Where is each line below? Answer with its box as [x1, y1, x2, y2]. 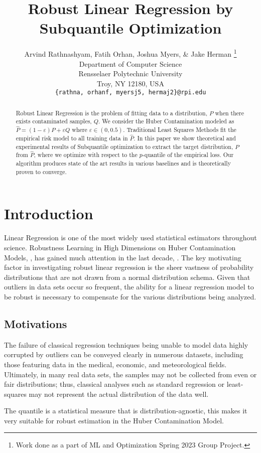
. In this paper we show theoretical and [134, 134, 236, 142]
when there [215, 108, 244, 117]
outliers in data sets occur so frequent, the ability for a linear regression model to [4, 281, 254, 292]
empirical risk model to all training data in [16, 134, 128, 142]
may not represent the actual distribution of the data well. [29, 388, 209, 399]
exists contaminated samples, [16, 117, 92, 125]
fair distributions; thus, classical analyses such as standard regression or [4, 379, 225, 389]
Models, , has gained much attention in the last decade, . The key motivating [4, 252, 241, 262]
